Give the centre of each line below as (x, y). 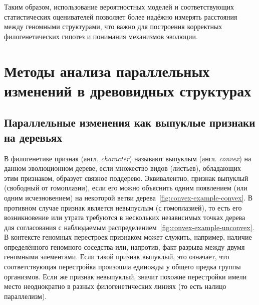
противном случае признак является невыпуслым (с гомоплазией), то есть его (123, 207)
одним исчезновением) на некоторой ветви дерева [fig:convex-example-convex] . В (128, 197)
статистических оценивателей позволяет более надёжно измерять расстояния (121, 16)
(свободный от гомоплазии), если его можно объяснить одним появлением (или (126, 188)
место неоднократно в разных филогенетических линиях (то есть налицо (115, 286)
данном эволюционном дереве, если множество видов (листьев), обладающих (122, 168)
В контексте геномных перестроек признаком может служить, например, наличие (128, 237)
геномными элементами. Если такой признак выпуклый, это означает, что (117, 257)
